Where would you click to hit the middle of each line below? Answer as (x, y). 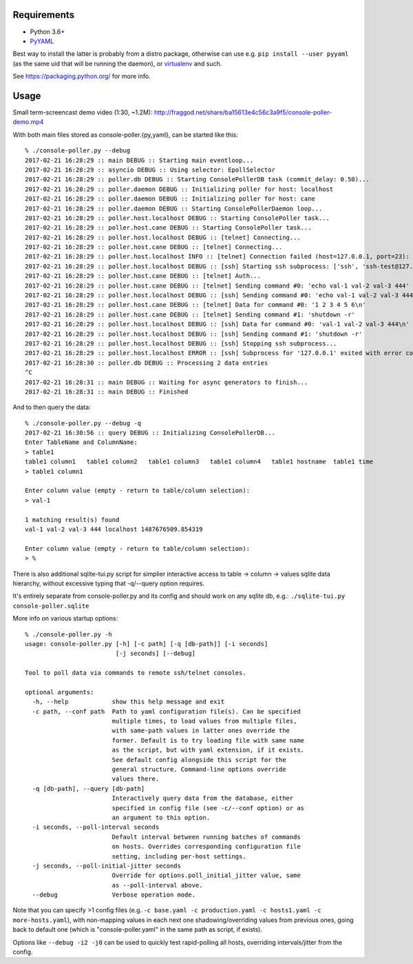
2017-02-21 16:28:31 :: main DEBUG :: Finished (107, 392)
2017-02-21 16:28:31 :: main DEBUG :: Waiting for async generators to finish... (167, 382)
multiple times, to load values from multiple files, (204, 721)
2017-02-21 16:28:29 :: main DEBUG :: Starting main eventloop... (139, 160)
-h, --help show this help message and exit (128, 702)
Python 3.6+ (47, 32)
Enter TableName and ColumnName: (81, 442)
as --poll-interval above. (157, 885)
